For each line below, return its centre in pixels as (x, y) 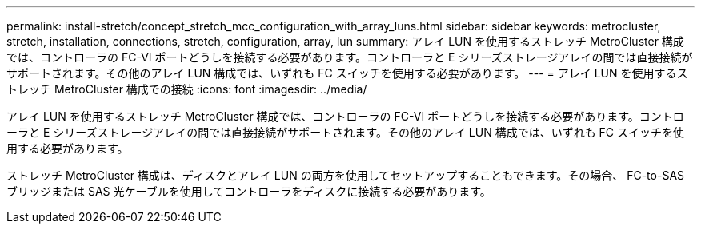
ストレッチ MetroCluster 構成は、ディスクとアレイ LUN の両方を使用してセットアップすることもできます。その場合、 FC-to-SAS (346, 175)
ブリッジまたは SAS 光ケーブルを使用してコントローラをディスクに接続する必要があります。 (249, 191)
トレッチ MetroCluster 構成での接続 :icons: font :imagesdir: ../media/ (187, 89)
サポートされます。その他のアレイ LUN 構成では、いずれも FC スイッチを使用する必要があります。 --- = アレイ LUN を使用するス (347, 73)
